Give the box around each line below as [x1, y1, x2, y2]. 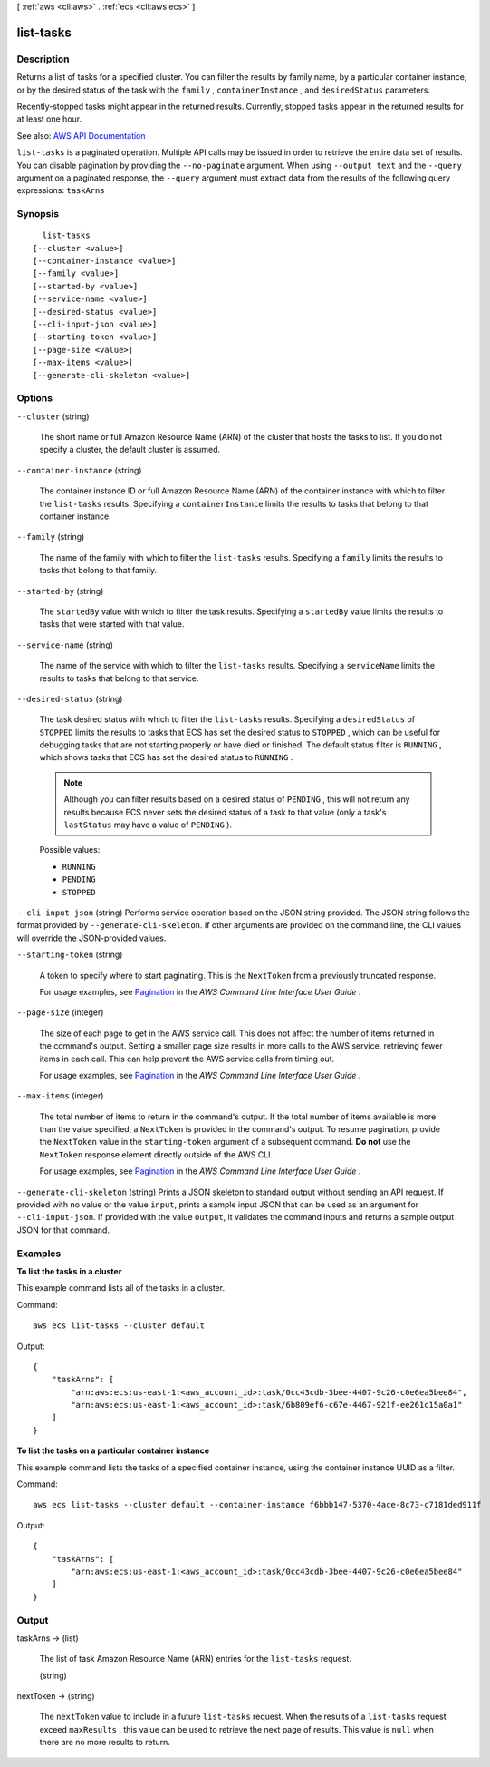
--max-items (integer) [16, 1090, 104, 1101]
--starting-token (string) [16, 949, 123, 961]
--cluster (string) [16, 411, 90, 422]
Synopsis [16, 208, 59, 220]
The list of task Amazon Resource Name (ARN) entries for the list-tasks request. [39, 1654, 352, 1664]
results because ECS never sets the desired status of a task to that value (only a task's [63, 806, 387, 817]
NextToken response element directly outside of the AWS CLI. [39, 1148, 274, 1160]
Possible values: [39, 844, 101, 855]
